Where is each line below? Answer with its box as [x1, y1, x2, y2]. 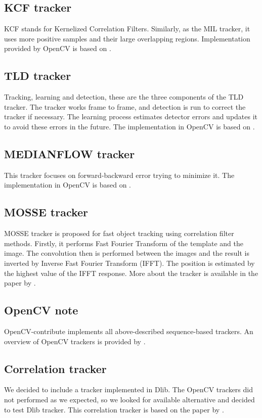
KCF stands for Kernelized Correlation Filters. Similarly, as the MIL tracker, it [4, 23, 250, 34]
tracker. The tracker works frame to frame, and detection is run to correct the [4, 101, 246, 112]
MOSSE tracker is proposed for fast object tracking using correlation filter [4, 228, 234, 239]
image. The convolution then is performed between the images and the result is [4, 248, 249, 258]
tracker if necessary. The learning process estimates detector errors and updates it [4, 111, 258, 122]
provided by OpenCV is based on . [4, 43, 111, 54]
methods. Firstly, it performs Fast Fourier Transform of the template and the [4, 238, 244, 248]
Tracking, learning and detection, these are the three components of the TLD [4, 91, 244, 102]
